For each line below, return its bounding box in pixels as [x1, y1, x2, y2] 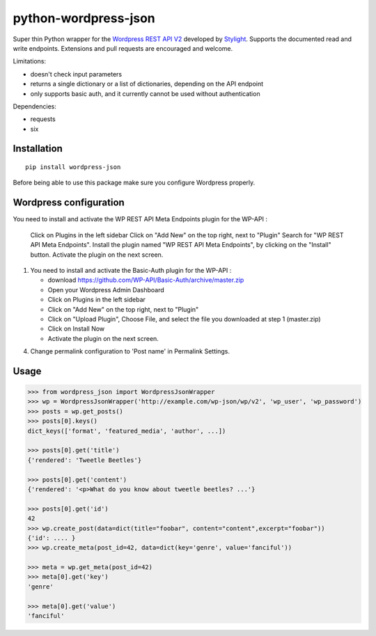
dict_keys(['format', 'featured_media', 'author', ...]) [27, 427, 226, 435]
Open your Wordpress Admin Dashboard [47, 285, 165, 294]
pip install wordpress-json [25, 164, 121, 171]
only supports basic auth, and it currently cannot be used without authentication [30, 89, 260, 97]
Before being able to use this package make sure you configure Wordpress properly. [13, 178, 256, 187]
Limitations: [13, 57, 47, 65]
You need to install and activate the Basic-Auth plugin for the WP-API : [30, 266, 232, 274]
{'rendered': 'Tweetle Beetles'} [27, 456, 142, 464]
